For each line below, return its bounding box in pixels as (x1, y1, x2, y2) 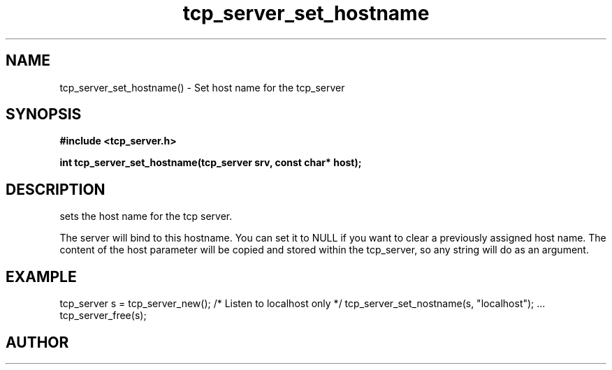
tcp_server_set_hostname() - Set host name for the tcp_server (59, 81, 345, 94)
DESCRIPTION (6, 180, 105, 198)
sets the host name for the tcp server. (59, 210, 233, 223)
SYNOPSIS (6, 105, 82, 124)
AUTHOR (6, 333, 69, 351)
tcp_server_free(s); (59, 309, 147, 322)
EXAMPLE (6, 267, 77, 286)
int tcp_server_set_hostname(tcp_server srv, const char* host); (59, 156, 362, 169)
